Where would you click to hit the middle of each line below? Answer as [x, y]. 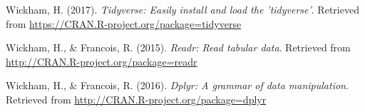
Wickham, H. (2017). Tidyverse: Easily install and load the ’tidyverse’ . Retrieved [182, 9]
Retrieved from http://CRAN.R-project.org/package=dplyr [136, 99]
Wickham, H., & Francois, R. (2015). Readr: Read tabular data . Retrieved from [178, 47]
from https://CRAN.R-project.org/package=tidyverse [124, 23]
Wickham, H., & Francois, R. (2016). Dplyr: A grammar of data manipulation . [177, 85]
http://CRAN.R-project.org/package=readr [102, 61]
